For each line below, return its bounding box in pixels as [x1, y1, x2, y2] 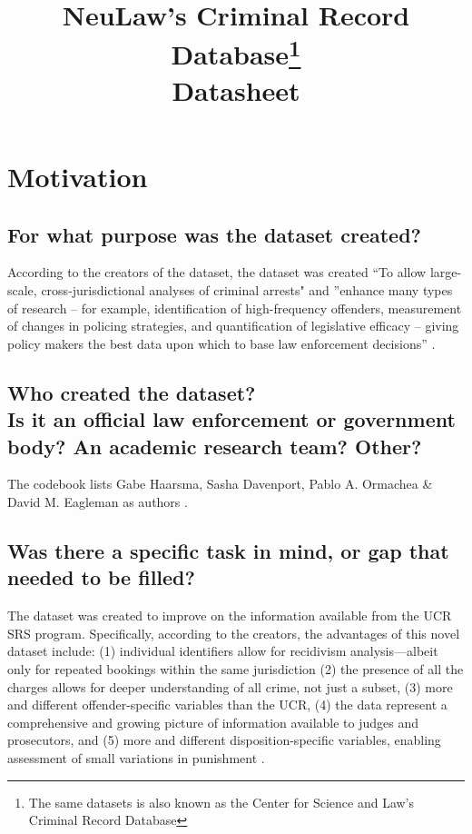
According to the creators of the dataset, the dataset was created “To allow [7, 263, 427, 282]
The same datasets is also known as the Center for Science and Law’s [28, 792, 415, 811]
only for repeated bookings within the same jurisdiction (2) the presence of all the [7, 659, 464, 678]
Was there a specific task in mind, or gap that [7, 537, 449, 564]
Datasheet [172, 71, 300, 108]
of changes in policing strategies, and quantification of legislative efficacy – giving [7, 316, 459, 335]
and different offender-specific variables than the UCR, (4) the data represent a [7, 695, 447, 714]
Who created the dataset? [7, 378, 256, 406]
